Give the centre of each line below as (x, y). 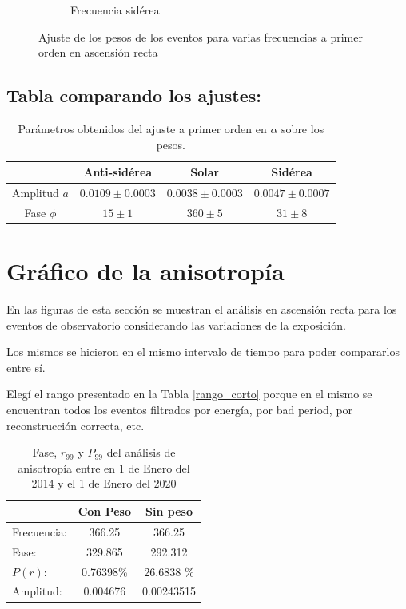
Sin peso (169, 511)
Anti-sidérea (118, 172)
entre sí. (26, 367)
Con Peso (105, 511)
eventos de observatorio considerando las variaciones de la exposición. (176, 324)
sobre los (303, 128)
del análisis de (141, 452)
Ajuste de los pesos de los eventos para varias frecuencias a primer (201, 36)
